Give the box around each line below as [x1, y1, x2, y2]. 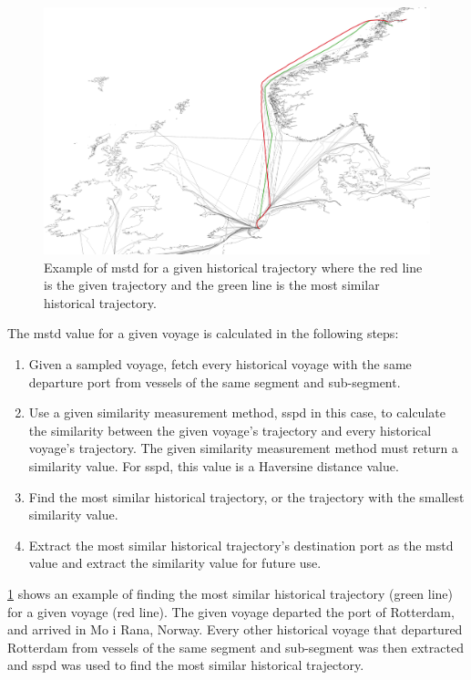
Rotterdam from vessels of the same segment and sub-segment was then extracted [7, 637, 464, 656]
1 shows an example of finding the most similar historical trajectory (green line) [7, 583, 454, 603]
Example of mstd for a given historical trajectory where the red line [44, 257, 423, 276]
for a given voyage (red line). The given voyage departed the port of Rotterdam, [7, 602, 455, 621]
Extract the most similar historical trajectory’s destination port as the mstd [28, 535, 454, 554]
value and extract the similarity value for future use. [28, 553, 322, 572]
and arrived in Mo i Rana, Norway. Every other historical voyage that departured [7, 620, 463, 639]
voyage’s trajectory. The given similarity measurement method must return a [28, 438, 458, 458]
